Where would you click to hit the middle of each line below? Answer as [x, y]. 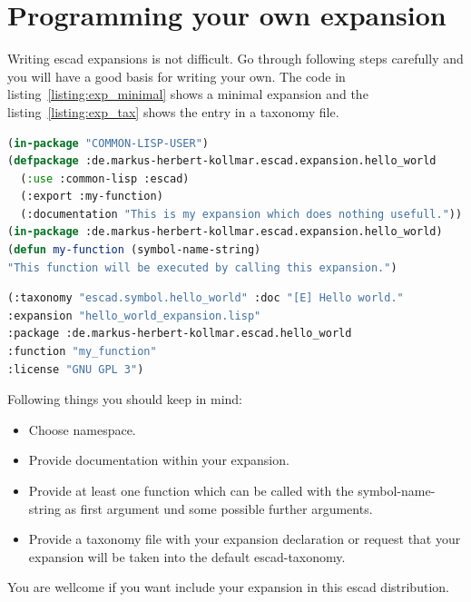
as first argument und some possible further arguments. [219, 508]
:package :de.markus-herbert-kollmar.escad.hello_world [180, 334]
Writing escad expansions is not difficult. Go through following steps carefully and [235, 59]
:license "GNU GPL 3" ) [76, 369]
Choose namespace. [82, 429]
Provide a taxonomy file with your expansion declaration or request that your [245, 539]
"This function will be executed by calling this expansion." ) [202, 267]
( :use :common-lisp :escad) [105, 178]
